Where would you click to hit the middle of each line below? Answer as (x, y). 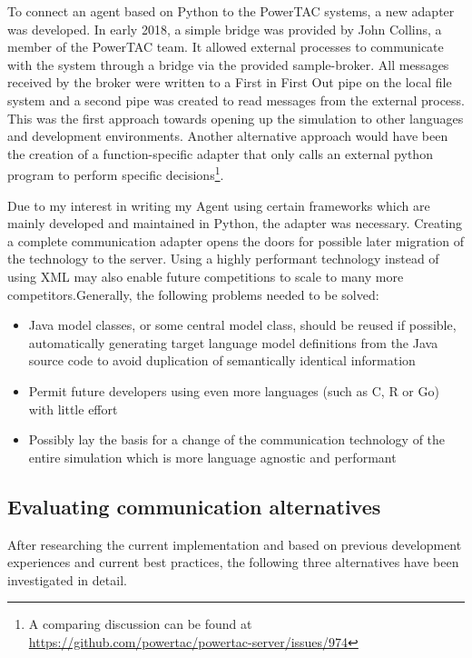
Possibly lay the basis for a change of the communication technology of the (237, 439)
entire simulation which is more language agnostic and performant (212, 457)
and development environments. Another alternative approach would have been (228, 136)
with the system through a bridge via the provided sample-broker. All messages (228, 64)
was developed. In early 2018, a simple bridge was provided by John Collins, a (225, 29)
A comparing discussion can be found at (140, 624)
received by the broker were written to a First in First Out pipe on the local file (230, 82)
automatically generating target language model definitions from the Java (233, 342)
